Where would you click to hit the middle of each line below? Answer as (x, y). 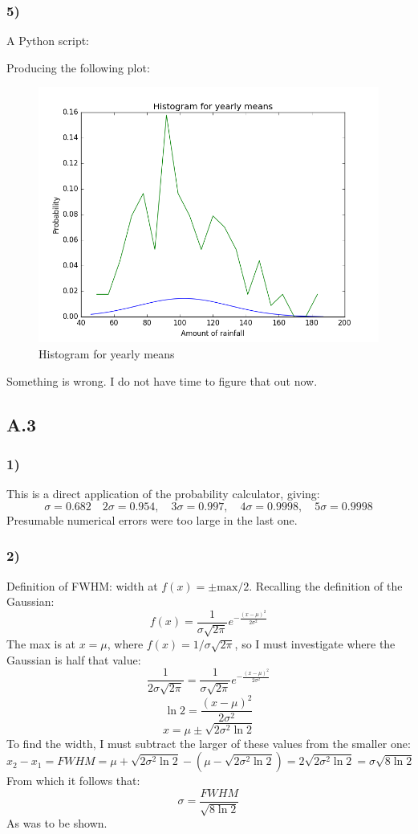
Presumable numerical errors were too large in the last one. (152, 519)
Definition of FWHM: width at (82, 585)
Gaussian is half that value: (74, 659)
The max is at (41, 644)
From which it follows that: (73, 781)
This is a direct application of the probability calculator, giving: (163, 494)
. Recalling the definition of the (326, 585)
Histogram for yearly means (107, 354)
